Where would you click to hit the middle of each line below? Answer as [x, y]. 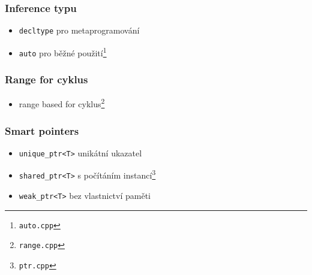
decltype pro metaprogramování [79, 30]
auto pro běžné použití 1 [63, 52]
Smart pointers [42, 130]
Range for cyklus [46, 79]
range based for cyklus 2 [62, 103]
